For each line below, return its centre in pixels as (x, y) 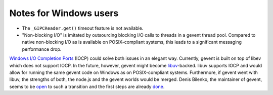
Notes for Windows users (64, 13)
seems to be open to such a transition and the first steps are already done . (87, 86)
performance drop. (42, 49)
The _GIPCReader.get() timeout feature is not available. (83, 28)
